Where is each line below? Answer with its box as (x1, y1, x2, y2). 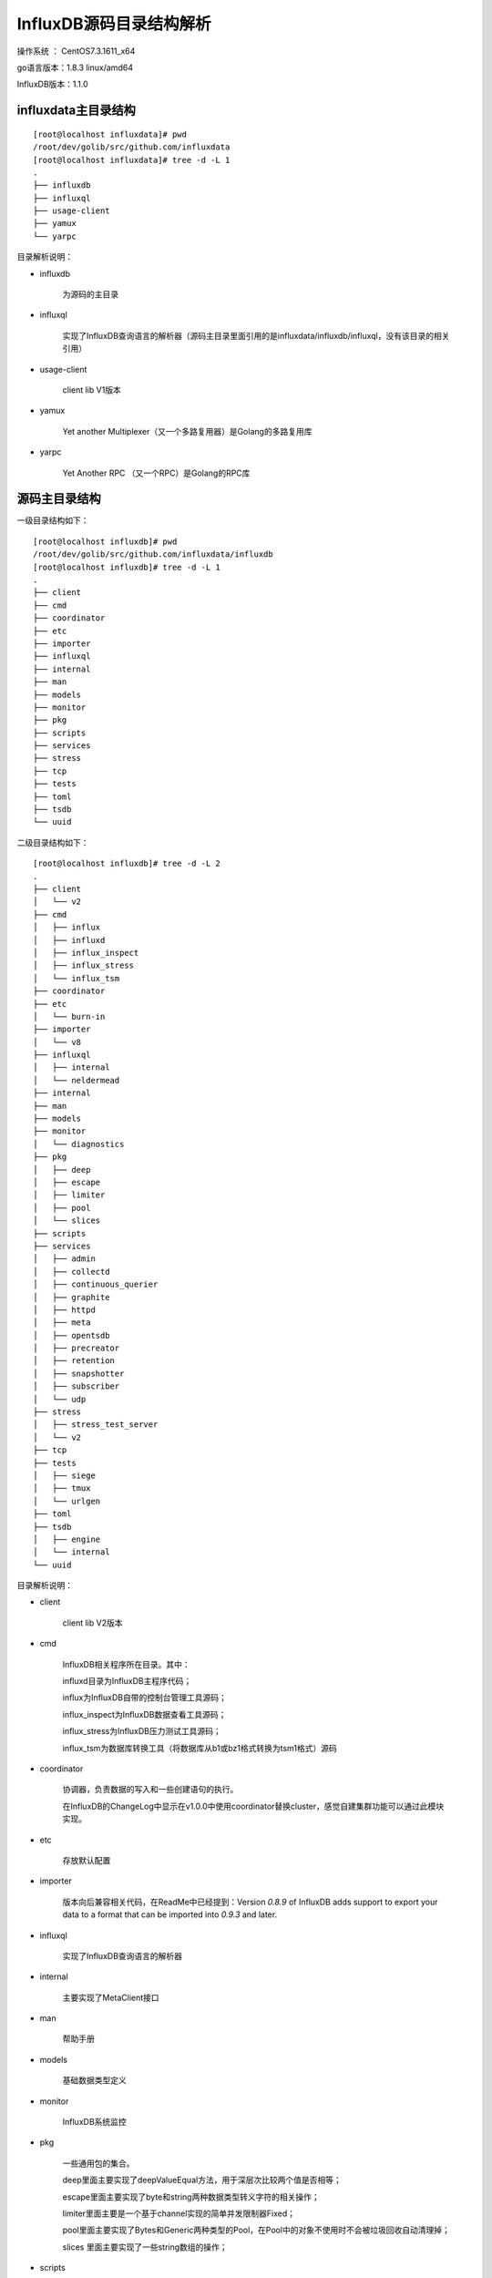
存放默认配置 (62, 1854, 111, 1865)
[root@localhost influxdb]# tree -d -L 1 (33, 561, 220, 572)
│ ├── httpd (33, 1304, 96, 1315)
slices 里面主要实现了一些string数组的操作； (62, 2242, 228, 2252)
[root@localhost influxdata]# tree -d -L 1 (33, 155, 231, 165)
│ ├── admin (33, 1254, 96, 1264)
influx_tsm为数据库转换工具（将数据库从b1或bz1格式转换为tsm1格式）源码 (62, 1742, 337, 1753)
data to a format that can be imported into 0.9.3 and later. (62, 1909, 278, 1920)
